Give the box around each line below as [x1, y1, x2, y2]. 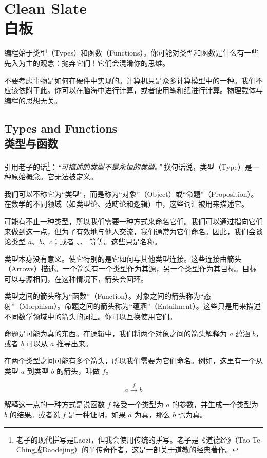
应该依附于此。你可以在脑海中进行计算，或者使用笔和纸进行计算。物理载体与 [4, 85, 263, 96]
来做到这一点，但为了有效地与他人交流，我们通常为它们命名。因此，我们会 [4, 226, 256, 236]
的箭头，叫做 [56, 365, 100, 376]
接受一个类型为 [113, 399, 164, 410]
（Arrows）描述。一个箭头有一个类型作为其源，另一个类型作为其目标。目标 [4, 263, 257, 274]
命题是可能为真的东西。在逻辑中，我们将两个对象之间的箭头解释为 [4, 328, 227, 339]
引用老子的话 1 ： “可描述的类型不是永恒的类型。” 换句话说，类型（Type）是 [4, 159, 252, 172]
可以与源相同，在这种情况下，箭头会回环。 [4, 273, 148, 284]
